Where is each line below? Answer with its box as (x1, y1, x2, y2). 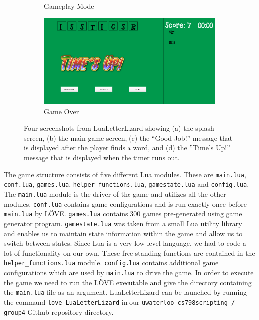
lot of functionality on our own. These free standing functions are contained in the (4, 247, 255, 258)
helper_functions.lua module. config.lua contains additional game (4, 257, 219, 268)
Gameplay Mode (44, 1, 94, 11)
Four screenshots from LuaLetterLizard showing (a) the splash (24, 123, 214, 133)
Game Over (44, 106, 79, 116)
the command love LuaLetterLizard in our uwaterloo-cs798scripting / (4, 296, 235, 307)
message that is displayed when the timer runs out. (24, 152, 180, 163)
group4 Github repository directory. (4, 306, 114, 317)
